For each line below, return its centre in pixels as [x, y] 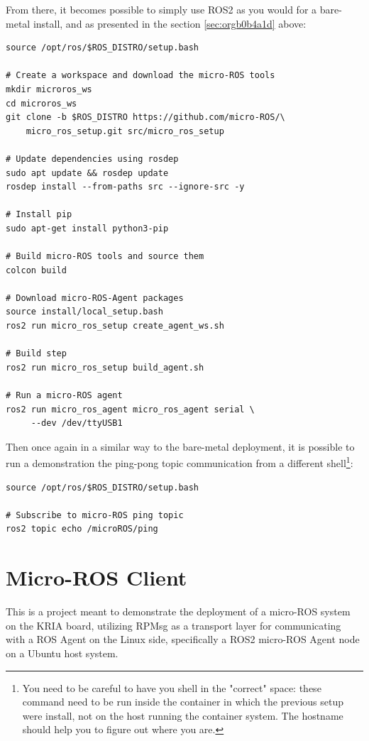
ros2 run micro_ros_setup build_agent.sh [105, 367]
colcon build [36, 270]
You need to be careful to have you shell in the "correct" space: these [172, 687]
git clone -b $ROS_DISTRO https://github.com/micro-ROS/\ [145, 117]
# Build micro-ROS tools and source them [105, 257]
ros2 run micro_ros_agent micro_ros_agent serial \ [130, 409]
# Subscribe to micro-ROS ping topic [95, 515]
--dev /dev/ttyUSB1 [77, 423]
